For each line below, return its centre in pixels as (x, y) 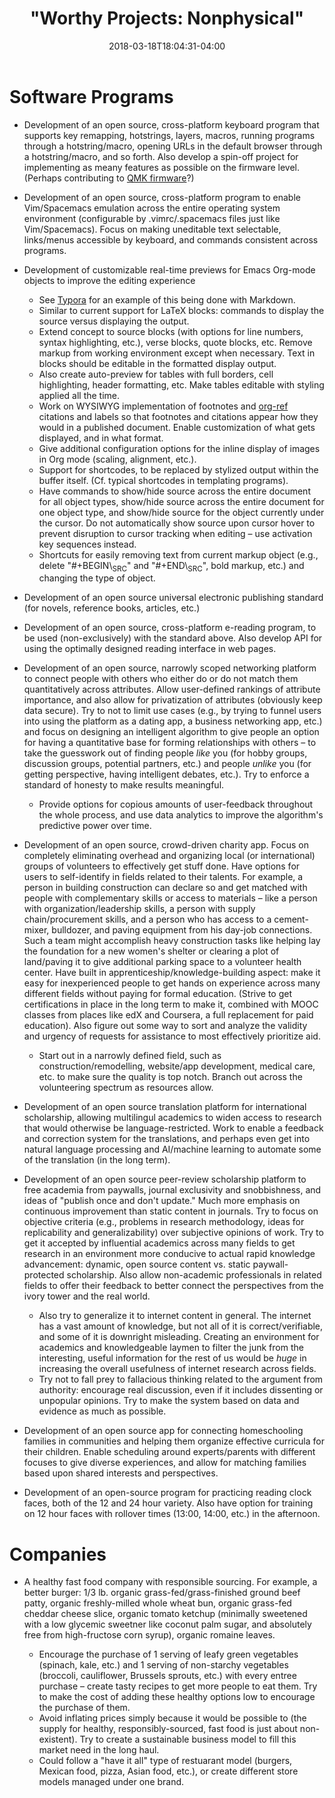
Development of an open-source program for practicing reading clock (167, 1493)
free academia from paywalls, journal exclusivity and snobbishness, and (172, 1190)
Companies (58, 1554)
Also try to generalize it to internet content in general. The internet (175, 1316)
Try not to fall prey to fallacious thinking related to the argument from (181, 1379)
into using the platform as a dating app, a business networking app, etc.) (173, 721)
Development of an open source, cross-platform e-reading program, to (170, 628)
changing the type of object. (97, 578)
